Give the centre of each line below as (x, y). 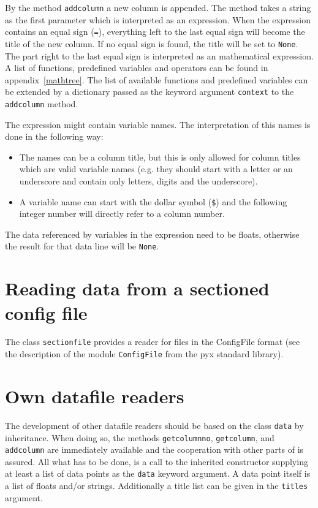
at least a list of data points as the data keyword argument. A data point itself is (158, 473)
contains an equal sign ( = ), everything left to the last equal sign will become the (155, 32)
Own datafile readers (95, 396)
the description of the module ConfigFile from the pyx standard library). (144, 354)
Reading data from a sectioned (137, 288)
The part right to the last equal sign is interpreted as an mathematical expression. (159, 55)
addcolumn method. (42, 104)
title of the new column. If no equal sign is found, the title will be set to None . (152, 43)
